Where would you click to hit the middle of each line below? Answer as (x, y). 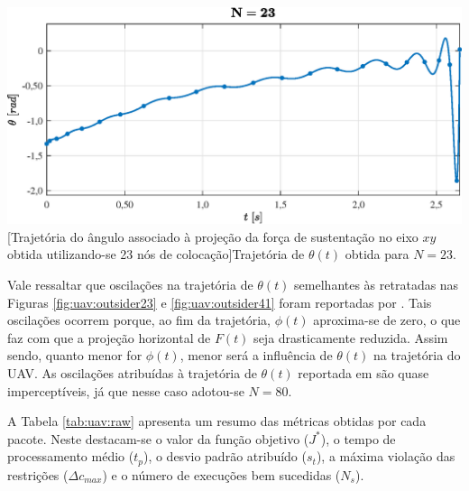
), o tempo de (358, 438)
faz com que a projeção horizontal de (109, 337)
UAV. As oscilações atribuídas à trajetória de (132, 372)
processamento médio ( (71, 456)
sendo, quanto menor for (75, 355)
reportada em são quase (363, 372)
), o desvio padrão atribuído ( (225, 456)
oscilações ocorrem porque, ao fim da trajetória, (139, 320)
